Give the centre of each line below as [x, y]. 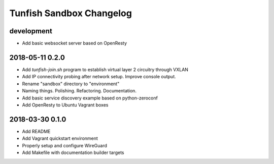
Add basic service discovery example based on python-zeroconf [90, 98]
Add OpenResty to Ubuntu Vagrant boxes [65, 105]
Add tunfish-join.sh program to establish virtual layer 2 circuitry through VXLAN [105, 69]
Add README [36, 131]
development [31, 31]
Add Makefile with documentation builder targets [73, 152]
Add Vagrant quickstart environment [60, 138]
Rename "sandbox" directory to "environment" [71, 84]
